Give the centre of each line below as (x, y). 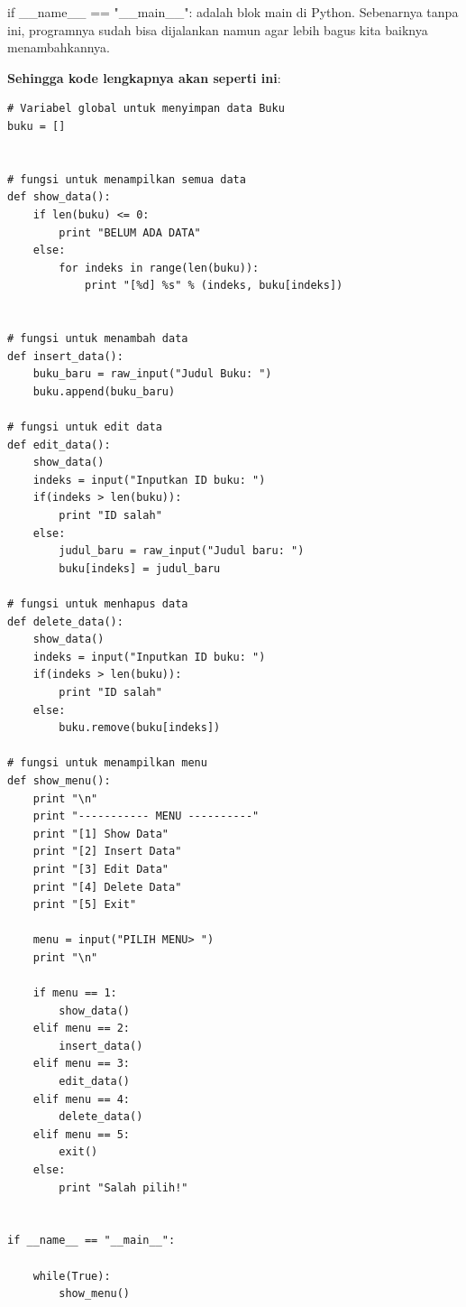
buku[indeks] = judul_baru (140, 568)
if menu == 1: (75, 993)
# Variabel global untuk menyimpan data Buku (146, 109)
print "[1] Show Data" (101, 834)
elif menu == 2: (82, 1029)
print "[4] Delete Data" (107, 887)
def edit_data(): (59, 445)
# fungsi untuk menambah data (98, 339)
